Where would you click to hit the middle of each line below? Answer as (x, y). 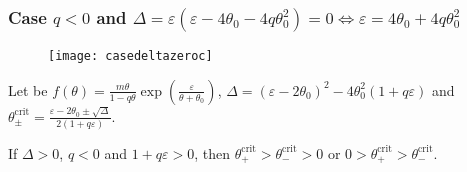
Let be (28, 89)
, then (212, 152)
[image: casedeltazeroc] (130, 56)
